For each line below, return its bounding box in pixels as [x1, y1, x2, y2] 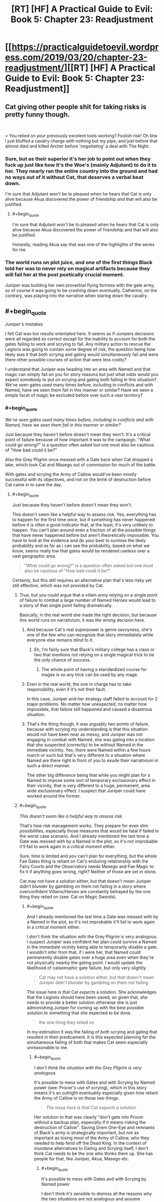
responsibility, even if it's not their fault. [26, 686, 106, 692]
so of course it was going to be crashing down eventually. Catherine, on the [5, 288, 157, 294]
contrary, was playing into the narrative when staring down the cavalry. [5, 293, 148, 299]
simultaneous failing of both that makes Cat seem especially [26, 1039, 148, 1045]
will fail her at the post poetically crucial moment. [5, 271, 124, 278]
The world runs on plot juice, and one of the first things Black [5, 259, 153, 266]
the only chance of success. [34, 657, 91, 663]
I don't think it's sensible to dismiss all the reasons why [41, 1190, 152, 1197]
